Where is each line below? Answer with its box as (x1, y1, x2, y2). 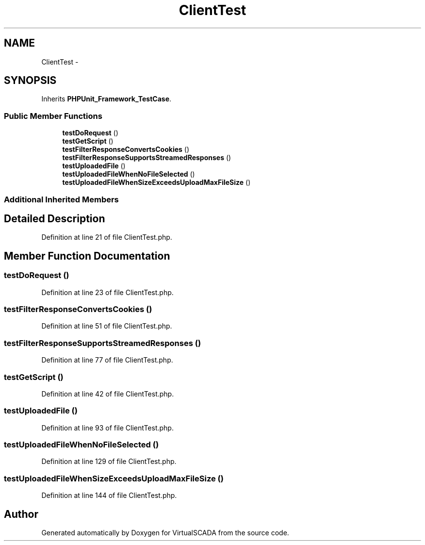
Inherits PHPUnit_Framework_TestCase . (41, 95, 172, 103)
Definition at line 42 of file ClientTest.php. (41, 389, 174, 398)
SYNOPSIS (4, 74, 57, 87)
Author (4, 508, 38, 520)
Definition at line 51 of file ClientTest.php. (41, 322, 172, 330)
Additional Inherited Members (4, 194, 119, 204)
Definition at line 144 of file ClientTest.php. (41, 491, 177, 500)
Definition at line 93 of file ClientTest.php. (41, 423, 174, 432)
